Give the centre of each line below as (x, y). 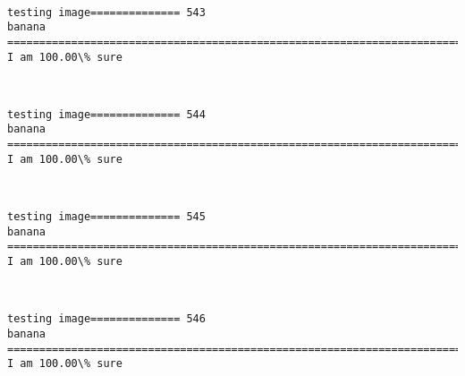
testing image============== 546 (106, 319)
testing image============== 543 (106, 12)
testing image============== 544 (106, 114)
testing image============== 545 (106, 217)
